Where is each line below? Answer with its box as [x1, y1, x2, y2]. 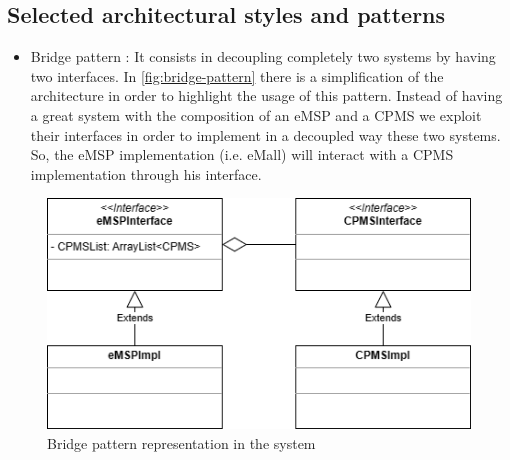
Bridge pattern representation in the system [47, 432, 316, 453]
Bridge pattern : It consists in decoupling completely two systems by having [30, 46, 496, 67]
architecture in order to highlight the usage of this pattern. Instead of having [30, 85, 503, 106]
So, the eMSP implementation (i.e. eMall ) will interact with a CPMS [30, 144, 454, 165]
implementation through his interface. [30, 163, 262, 184]
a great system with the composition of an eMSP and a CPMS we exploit [30, 104, 482, 125]
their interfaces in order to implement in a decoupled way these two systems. [30, 124, 501, 145]
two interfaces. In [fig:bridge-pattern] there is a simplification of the [30, 65, 444, 86]
